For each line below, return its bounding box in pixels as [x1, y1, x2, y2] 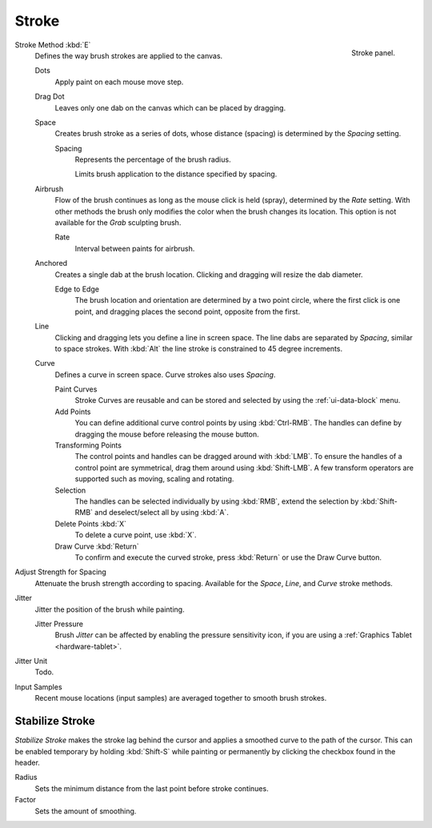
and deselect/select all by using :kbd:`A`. [94, 508, 230, 517]
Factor [14, 795, 36, 805]
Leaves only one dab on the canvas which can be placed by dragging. [54, 102, 286, 112]
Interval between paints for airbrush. [74, 243, 195, 253]
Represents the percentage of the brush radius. [74, 155, 231, 164]
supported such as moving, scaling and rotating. [74, 474, 234, 484]
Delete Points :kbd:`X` [54, 519, 127, 529]
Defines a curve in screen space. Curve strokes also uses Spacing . [54, 369, 276, 380]
